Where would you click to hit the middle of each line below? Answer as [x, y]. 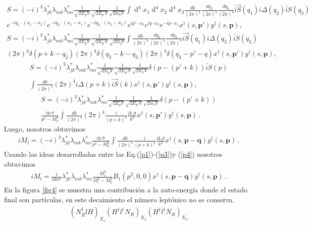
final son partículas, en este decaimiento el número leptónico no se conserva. [119, 199]
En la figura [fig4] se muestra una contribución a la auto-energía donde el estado [126, 190]
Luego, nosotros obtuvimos [45, 129]
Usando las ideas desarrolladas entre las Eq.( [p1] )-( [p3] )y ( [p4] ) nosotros [113, 154]
